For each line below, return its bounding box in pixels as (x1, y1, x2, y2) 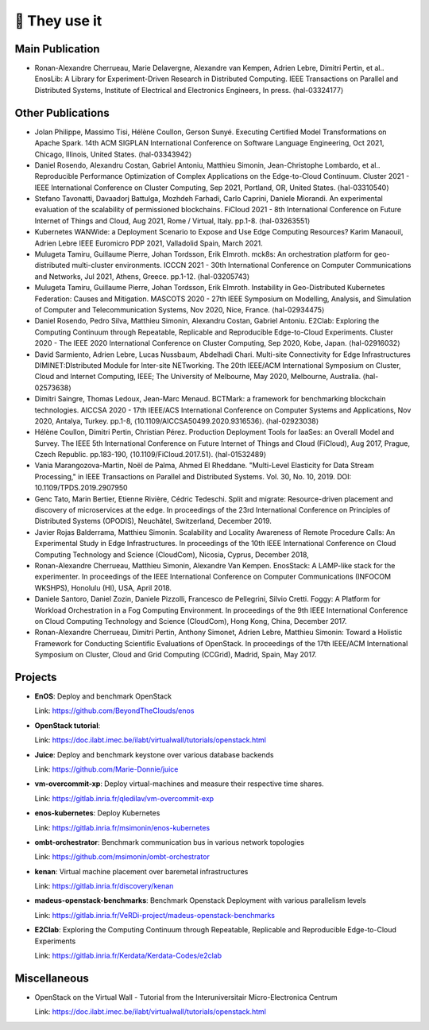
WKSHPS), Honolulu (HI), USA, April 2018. (34, 583, 172, 592)
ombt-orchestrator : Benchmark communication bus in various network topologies (34, 837, 305, 846)
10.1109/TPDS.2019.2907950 (34, 483, 128, 493)
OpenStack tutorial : (34, 720, 101, 730)
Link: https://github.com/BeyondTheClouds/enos (34, 706, 195, 715)
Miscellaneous (14, 971, 89, 985)
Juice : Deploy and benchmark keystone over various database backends (34, 749, 274, 759)
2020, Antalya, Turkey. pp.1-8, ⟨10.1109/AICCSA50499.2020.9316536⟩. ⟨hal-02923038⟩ (34, 416, 319, 425)
